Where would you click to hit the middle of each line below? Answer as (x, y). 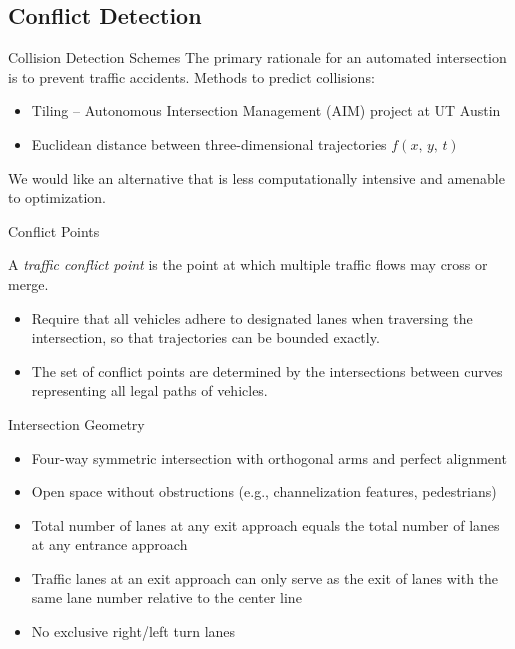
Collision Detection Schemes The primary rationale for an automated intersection (257, 57)
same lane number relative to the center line (166, 597)
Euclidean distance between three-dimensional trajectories (209, 143)
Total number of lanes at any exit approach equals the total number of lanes (265, 524)
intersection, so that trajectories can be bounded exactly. (205, 337)
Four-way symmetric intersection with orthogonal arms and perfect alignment (269, 457)
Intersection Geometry (76, 423)
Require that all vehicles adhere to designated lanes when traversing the (252, 317)
